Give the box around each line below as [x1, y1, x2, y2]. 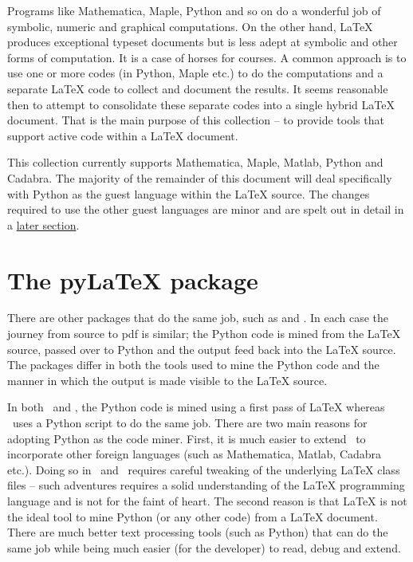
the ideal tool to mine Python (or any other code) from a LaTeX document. [7, 508, 378, 525]
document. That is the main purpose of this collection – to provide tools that [7, 112, 384, 128]
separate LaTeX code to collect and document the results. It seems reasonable [7, 80, 388, 96]
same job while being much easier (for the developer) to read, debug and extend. [7, 539, 401, 556]
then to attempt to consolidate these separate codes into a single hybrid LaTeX [7, 96, 395, 112]
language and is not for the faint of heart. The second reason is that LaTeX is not [7, 492, 407, 509]
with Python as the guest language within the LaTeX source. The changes [7, 185, 370, 202]
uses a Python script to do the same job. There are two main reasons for [12, 415, 368, 430]
